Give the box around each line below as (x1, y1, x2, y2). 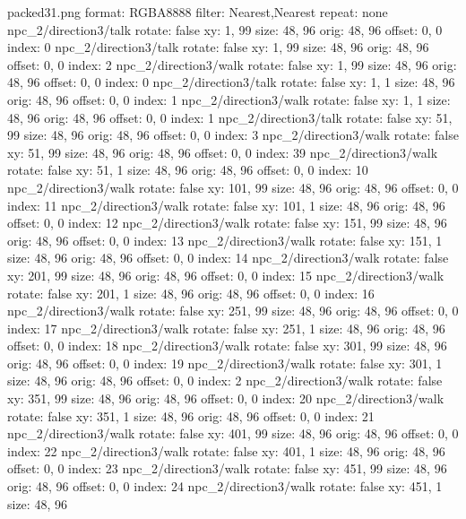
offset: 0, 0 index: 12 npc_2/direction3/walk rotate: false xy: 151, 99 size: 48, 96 (7, 213, 447, 232)
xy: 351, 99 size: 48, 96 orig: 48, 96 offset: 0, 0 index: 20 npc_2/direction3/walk (7, 389, 444, 408)
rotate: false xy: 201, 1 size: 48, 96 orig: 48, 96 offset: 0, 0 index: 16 (7, 283, 375, 302)
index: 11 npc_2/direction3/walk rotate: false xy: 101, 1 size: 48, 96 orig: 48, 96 (7, 195, 445, 214)
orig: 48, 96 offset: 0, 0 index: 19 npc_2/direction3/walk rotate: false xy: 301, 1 (7, 353, 443, 372)
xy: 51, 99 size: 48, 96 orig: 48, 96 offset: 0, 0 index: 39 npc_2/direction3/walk (7, 143, 438, 161)
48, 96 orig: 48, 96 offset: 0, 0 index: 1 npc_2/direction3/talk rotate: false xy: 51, (7, 108, 453, 126)
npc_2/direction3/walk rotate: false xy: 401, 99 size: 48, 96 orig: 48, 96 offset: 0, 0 (7, 424, 459, 443)
